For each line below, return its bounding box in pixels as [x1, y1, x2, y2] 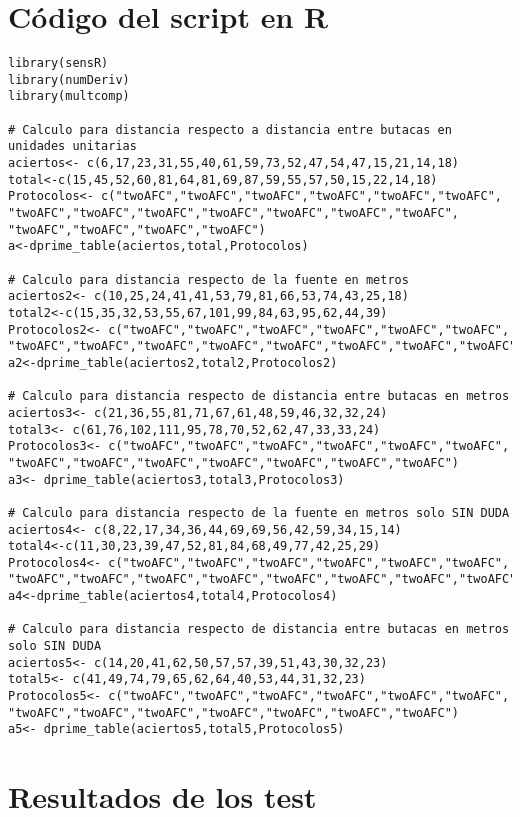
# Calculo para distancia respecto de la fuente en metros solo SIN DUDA [8, 505, 510, 520]
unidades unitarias [8, 139, 137, 154]
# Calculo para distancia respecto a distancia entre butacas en [8, 122, 452, 137]
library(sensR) [8, 56, 109, 71]
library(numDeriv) [8, 72, 130, 87]
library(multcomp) [8, 89, 130, 104]
